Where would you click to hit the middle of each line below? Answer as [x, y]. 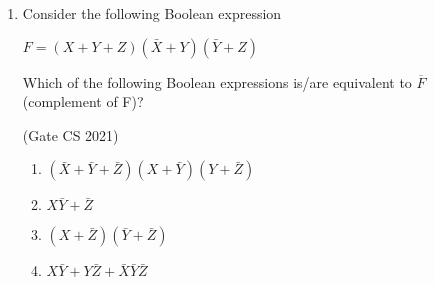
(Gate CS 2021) [70, 134]
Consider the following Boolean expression [152, 13]
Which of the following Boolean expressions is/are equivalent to [217, 81]
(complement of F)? [83, 101]
